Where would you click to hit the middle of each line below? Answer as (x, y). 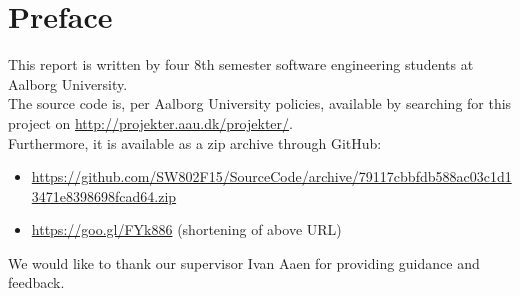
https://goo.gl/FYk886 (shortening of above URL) (186, 229)
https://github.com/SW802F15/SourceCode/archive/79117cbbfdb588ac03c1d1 (271, 176)
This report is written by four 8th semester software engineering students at (241, 64)
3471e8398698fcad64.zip (104, 195)
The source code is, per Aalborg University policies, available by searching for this (260, 103)
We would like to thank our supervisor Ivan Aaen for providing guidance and (244, 262)
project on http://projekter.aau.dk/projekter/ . (150, 122)
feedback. (36, 282)
